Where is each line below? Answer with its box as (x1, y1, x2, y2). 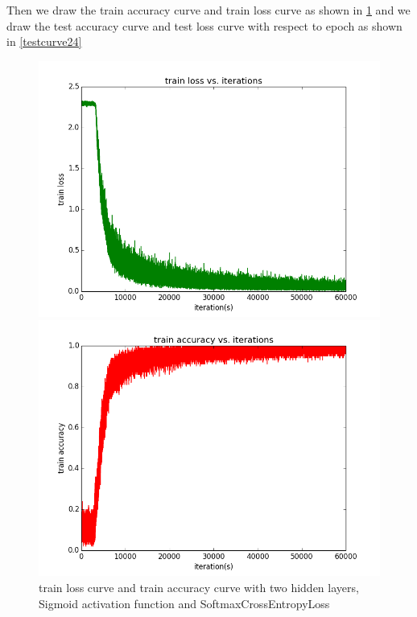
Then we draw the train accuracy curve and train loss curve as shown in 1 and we (6, 2, 411, 18)
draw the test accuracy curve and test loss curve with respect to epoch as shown (6, 17, 403, 34)
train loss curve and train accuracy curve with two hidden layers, (39, 578, 359, 595)
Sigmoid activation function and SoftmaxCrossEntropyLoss (39, 594, 330, 611)
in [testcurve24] (6, 33, 82, 50)
